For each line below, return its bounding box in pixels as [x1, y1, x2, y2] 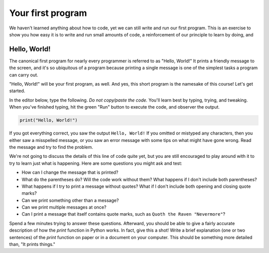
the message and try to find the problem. [9, 144, 93, 150]
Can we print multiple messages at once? [21, 204, 107, 210]
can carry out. [9, 72, 38, 78]
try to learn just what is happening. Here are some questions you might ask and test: [9, 160, 182, 166]
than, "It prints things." [9, 242, 56, 248]
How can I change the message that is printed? [21, 169, 119, 175]
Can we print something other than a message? [21, 197, 119, 203]
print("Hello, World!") [19, 118, 78, 123]
